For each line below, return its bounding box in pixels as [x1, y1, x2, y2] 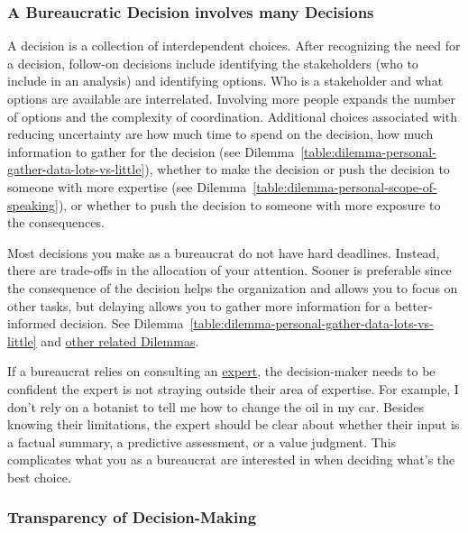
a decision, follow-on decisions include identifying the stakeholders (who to [7, 53, 418, 72]
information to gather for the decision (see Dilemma [7, 142, 295, 161]
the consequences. [7, 213, 105, 232]
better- [394, 296, 433, 315]
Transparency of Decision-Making [7, 506, 257, 528]
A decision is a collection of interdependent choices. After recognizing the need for [7, 36, 461, 55]
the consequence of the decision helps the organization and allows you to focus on [7, 278, 458, 297]
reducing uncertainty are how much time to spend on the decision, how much [7, 124, 434, 143]
